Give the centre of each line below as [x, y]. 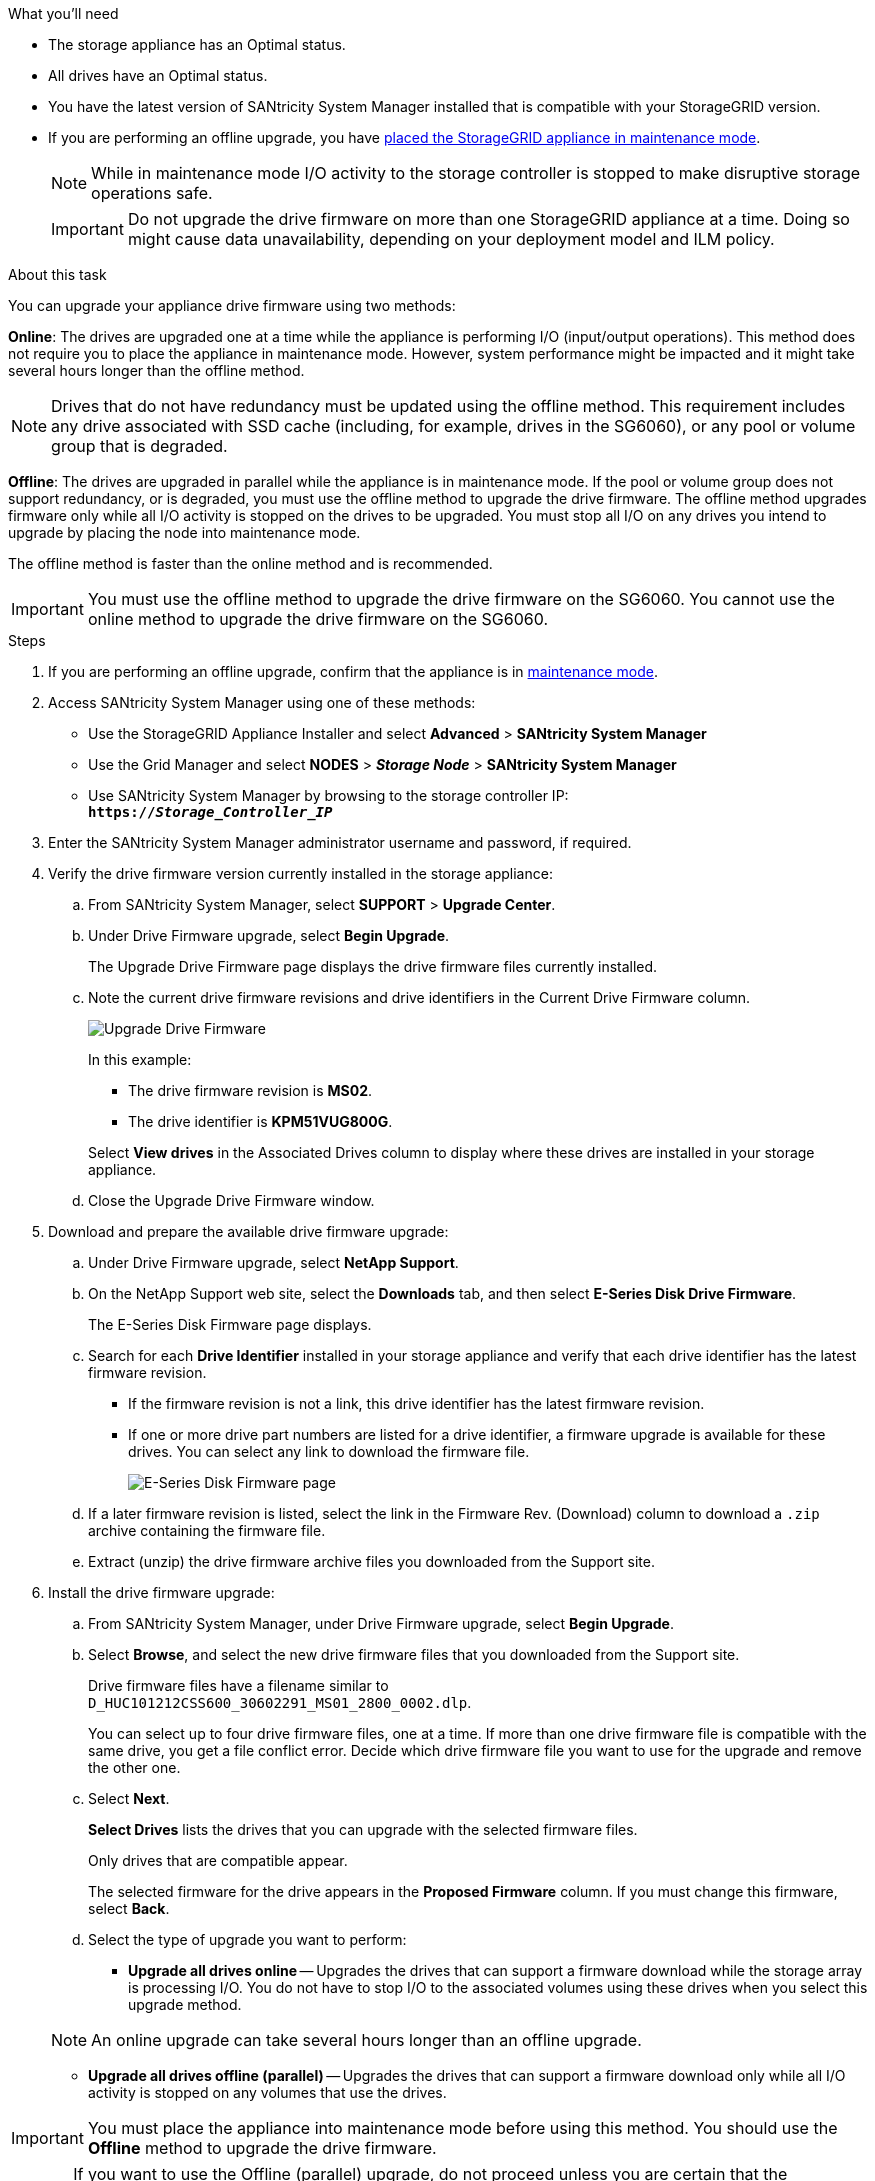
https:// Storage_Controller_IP [210, 812]
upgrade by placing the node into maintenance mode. [184, 532]
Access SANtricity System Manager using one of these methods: [262, 702]
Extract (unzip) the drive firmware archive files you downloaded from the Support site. [371, 1561]
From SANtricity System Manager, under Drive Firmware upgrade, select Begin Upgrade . [381, 1623]
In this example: [140, 1059]
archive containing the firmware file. [207, 1530]
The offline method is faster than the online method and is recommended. [250, 563]
